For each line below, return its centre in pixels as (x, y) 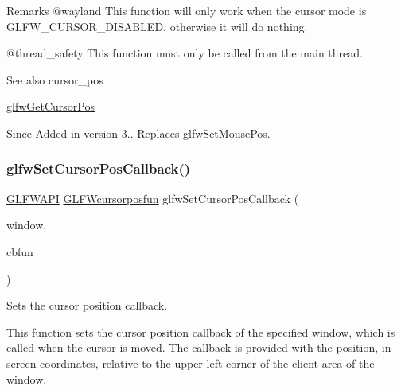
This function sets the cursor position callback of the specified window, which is (201, 331)
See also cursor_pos (55, 79)
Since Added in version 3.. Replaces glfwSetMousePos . (138, 133)
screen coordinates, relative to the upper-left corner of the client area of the (191, 363)
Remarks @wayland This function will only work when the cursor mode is (187, 10)
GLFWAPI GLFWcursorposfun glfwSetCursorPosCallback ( (153, 198)
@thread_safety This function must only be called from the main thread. (185, 53)
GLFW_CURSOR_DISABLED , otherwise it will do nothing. (157, 26)
